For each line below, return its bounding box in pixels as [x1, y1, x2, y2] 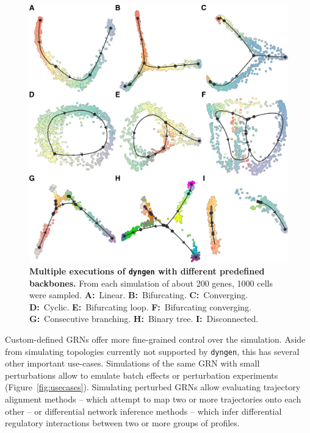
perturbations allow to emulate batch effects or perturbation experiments [5, 368, 278, 381]
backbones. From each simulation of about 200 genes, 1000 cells [29, 276, 273, 289]
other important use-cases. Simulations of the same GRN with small [5, 357, 260, 370]
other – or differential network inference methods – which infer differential [5, 404, 282, 417]
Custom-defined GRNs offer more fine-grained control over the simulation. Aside [5, 332, 306, 345]
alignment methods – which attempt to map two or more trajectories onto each [5, 392, 301, 405]
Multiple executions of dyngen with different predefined [29, 264, 265, 277]
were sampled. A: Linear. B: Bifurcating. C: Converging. [29, 288, 248, 301]
